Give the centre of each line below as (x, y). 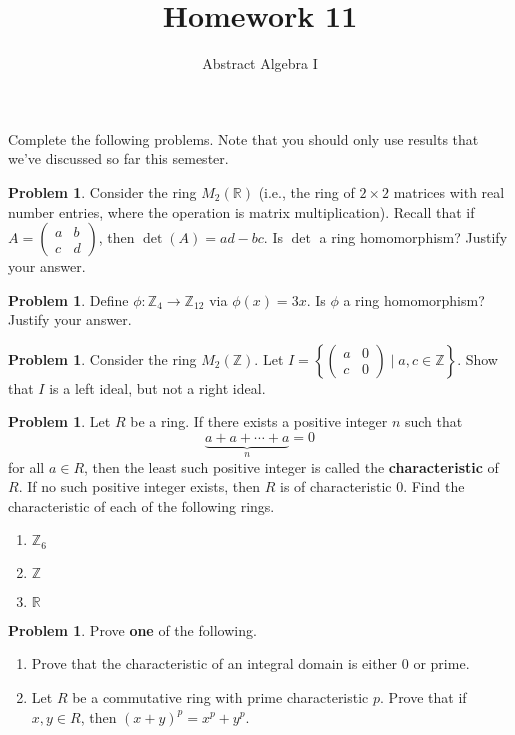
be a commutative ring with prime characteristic (220, 696)
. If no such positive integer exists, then (139, 486)
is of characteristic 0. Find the (372, 486)
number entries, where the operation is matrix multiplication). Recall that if (241, 211)
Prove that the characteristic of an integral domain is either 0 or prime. (250, 663)
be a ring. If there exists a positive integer (259, 421)
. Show (477, 358)
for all (26, 466)
